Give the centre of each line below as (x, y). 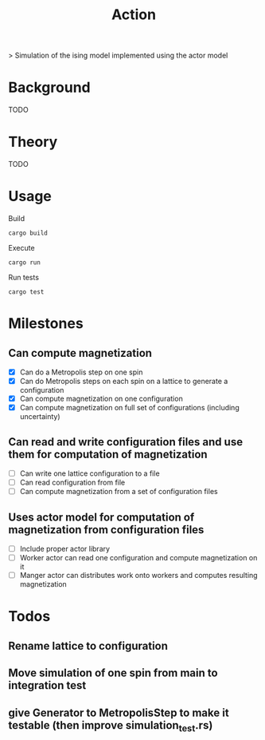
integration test (47, 685)
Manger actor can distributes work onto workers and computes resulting (138, 576)
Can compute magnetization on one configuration (101, 399)
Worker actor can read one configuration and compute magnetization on (138, 558)
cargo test (26, 292)
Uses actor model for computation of (101, 517)
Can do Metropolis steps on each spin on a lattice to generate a (124, 382)
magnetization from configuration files (106, 530)
